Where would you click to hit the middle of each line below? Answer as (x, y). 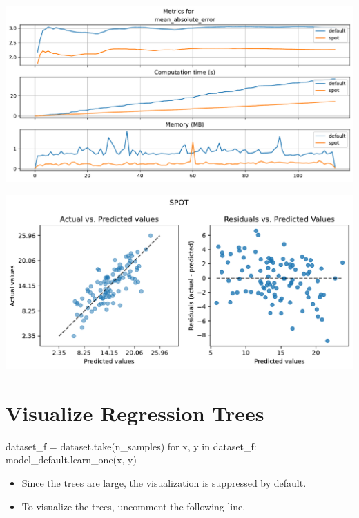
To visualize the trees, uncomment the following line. (134, 506)
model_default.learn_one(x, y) (71, 460)
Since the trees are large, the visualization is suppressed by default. (164, 482)
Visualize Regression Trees (135, 413)
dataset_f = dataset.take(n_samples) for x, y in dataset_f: (131, 446)
